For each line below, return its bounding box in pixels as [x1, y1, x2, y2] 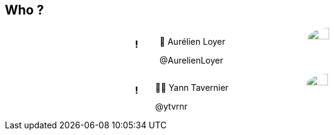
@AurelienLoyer [159, 55, 223, 66]
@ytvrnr [155, 101, 188, 112]
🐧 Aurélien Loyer [159, 36, 226, 47]
